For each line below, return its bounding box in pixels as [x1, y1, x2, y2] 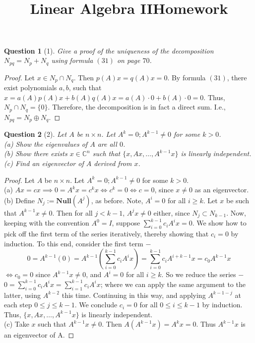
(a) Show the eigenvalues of [4, 138, 88, 149]
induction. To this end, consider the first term [4, 238, 143, 248]
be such [226, 195, 249, 205]
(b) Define [4, 195, 35, 205]
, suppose [112, 218, 140, 228]
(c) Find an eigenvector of [4, 158, 84, 168]
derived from [94, 158, 132, 168]
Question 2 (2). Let [4, 129, 67, 139]
